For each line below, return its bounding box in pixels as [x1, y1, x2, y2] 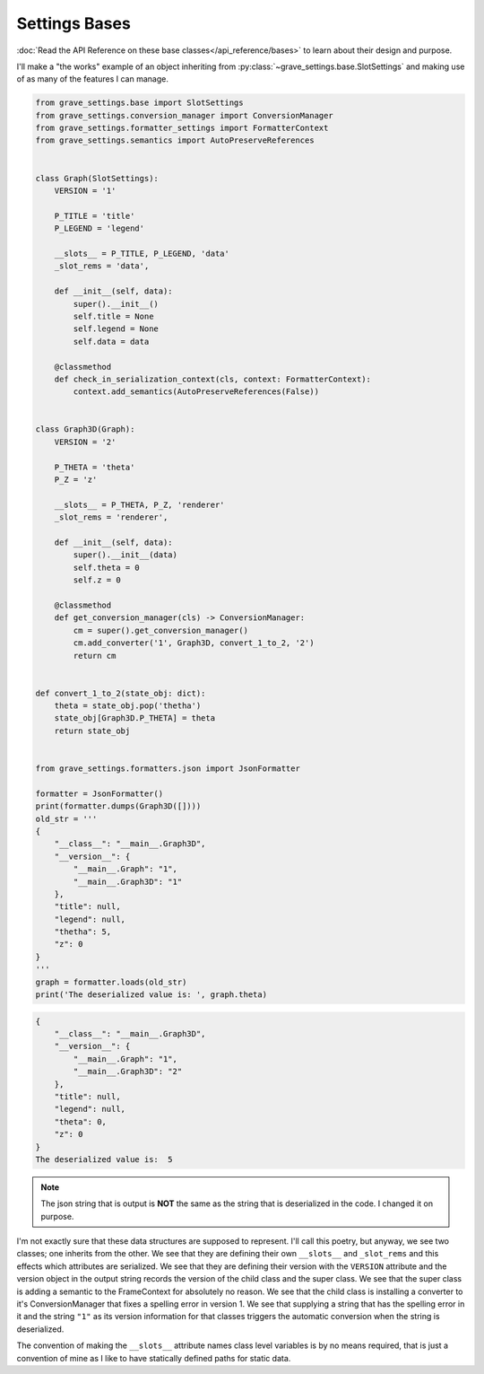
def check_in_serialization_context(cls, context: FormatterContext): [54, 373, 372, 384]
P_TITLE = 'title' [54, 211, 135, 221]
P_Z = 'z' [54, 475, 98, 485]
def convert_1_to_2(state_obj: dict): [35, 687, 206, 698]
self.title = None [73, 311, 154, 321]
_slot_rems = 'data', [54, 261, 150, 271]
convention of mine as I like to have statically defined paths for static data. [16, 1352, 291, 1363]
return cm [73, 651, 117, 661]
